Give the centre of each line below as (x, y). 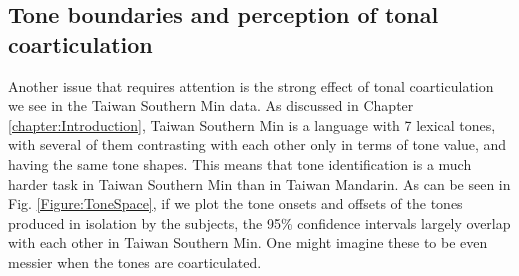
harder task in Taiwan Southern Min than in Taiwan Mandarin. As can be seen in (259, 183)
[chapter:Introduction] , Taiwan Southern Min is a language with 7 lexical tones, (252, 124)
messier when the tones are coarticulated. (135, 261)
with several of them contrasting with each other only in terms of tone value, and (257, 144)
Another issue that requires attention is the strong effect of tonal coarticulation (251, 85)
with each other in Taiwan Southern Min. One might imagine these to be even (248, 242)
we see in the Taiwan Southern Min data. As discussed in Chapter (211, 105)
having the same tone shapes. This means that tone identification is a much (240, 163)
